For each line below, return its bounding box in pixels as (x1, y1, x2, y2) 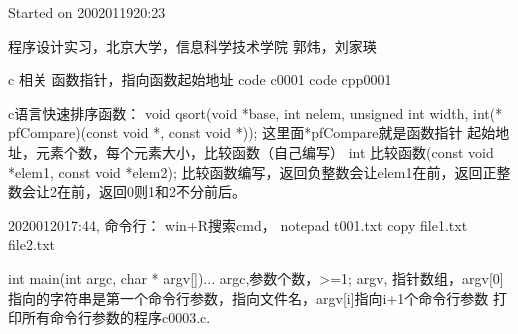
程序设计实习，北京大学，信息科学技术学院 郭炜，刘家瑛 (8, 35, 377, 56)
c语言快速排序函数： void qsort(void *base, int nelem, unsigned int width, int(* (8, 102, 503, 123)
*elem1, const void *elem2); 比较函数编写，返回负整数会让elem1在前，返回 (8, 161, 483, 182)
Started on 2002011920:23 (8, 2, 166, 22)
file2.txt (8, 234, 56, 255)
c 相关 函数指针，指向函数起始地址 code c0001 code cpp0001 (8, 69, 392, 90)
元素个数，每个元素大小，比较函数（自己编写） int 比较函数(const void (35, 141, 494, 162)
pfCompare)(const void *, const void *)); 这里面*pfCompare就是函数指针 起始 (8, 122, 496, 143)
